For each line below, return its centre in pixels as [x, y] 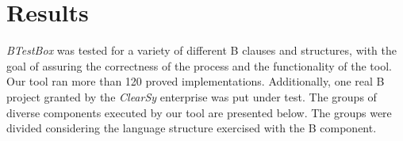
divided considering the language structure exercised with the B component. [192, 128]
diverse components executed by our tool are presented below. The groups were [199, 112]
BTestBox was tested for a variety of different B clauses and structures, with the [201, 50]
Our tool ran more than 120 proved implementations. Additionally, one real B [196, 81]
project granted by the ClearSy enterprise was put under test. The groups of [192, 96]
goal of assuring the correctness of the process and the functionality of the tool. [199, 65]
